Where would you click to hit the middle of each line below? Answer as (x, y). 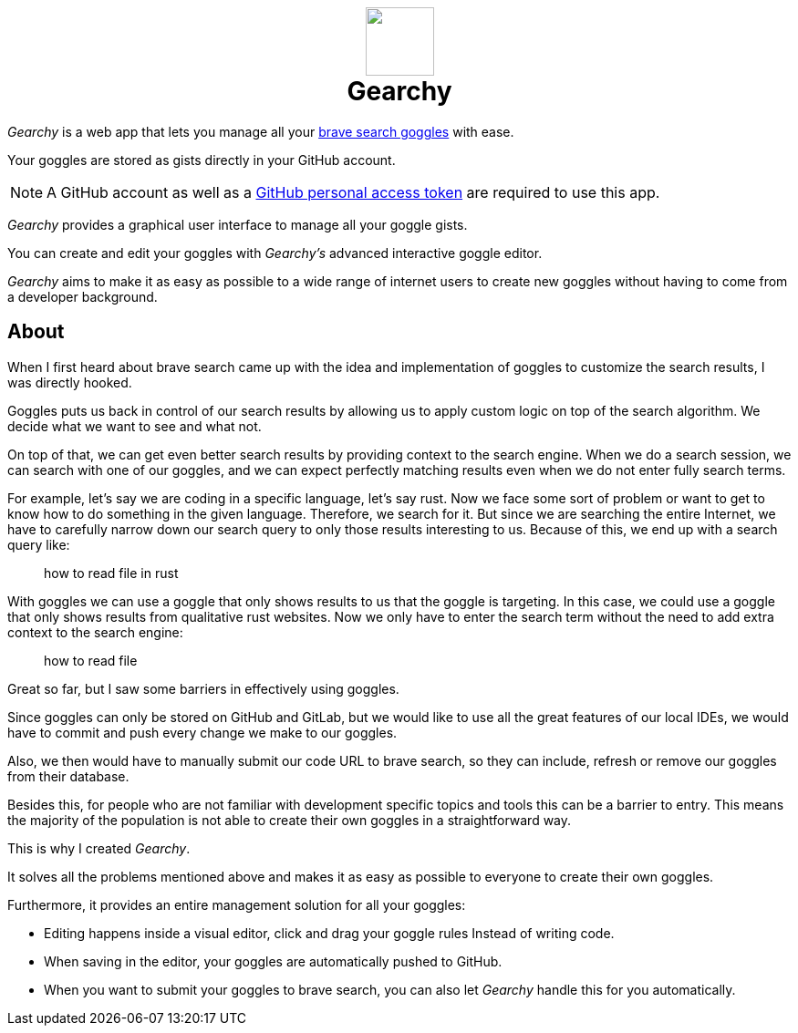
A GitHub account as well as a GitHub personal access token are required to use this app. (353, 192)
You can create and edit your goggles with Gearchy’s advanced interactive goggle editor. (275, 253)
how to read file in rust (111, 573)
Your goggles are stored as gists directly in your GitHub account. (202, 160)
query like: (39, 544)
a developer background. (83, 296)
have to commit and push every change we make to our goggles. (202, 732)
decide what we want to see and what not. (135, 426)
